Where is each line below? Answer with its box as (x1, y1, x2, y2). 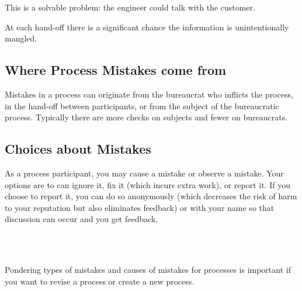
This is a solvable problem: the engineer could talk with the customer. (5, 1, 255, 13)
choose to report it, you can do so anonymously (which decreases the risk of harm (5, 190, 297, 202)
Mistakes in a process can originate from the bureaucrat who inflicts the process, (5, 88, 293, 100)
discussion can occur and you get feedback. (5, 213, 158, 225)
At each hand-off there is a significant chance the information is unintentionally (5, 20, 289, 33)
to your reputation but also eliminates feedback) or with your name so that (5, 201, 275, 213)
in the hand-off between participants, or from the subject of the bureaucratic (5, 99, 279, 112)
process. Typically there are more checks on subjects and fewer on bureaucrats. (5, 111, 288, 123)
